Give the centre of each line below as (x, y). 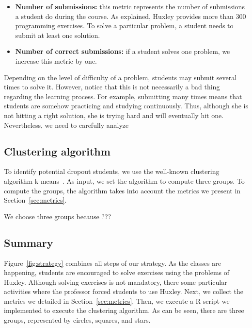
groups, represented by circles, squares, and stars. (77, 320)
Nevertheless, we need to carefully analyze (66, 125)
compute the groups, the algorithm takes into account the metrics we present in (122, 190)
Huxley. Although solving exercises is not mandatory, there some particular (116, 282)
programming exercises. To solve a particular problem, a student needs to (124, 26)
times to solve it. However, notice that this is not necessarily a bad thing (112, 87)
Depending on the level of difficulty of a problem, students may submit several (120, 77)
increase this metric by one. (56, 60)
